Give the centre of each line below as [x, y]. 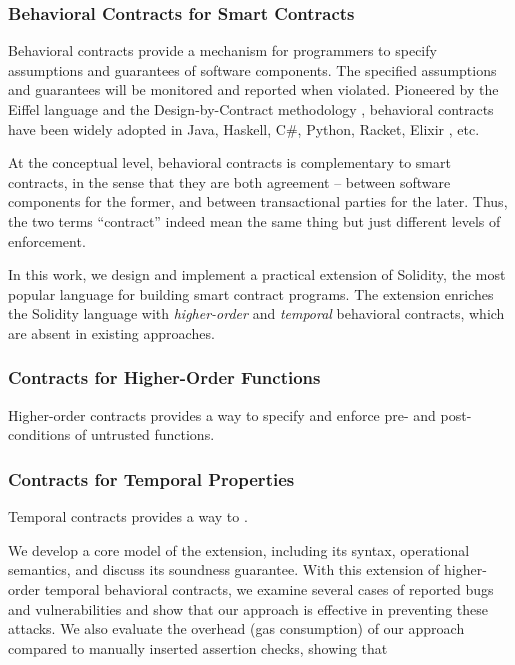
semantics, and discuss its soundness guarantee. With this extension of [224, 569]
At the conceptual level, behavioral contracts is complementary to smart [229, 162]
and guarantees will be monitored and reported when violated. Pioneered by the [253, 89]
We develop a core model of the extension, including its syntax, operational [239, 549]
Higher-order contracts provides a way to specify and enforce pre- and [222, 414]
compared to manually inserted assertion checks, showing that [198, 647]
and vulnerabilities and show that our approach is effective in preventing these [248, 608]
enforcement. [47, 240]
